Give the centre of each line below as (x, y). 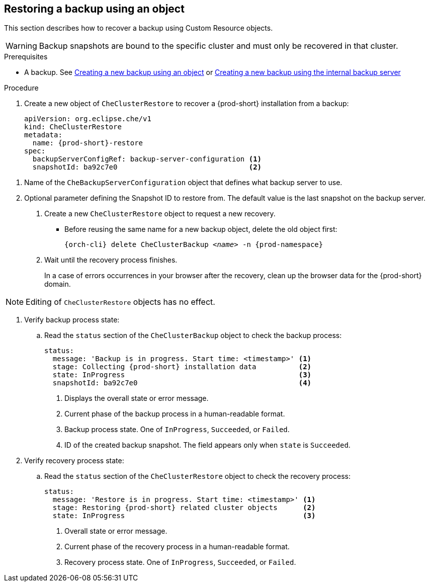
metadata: (43, 135)
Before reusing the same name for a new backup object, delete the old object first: (201, 229)
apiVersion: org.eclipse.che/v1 (88, 119)
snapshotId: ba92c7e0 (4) (182, 383)
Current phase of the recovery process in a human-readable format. (177, 547)
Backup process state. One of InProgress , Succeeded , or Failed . (177, 430)
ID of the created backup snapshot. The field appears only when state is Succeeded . (207, 445)
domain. (58, 284)
